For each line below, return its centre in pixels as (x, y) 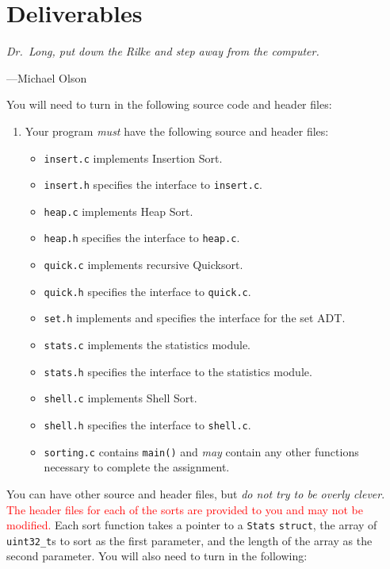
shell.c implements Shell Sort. (120, 398)
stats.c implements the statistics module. (147, 345)
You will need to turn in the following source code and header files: (169, 104)
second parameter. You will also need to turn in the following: (157, 556)
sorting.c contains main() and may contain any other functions (201, 451)
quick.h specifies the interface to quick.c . (147, 291)
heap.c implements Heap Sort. (119, 211)
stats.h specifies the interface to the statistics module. (178, 371)
